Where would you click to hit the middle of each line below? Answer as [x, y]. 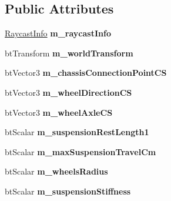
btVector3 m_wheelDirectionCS [68, 92]
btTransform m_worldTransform [69, 53]
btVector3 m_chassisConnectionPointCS [86, 73]
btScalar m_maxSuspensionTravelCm [81, 151]
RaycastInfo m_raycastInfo [58, 33]
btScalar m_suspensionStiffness [68, 191]
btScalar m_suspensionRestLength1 [77, 132]
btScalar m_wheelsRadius [56, 171]
